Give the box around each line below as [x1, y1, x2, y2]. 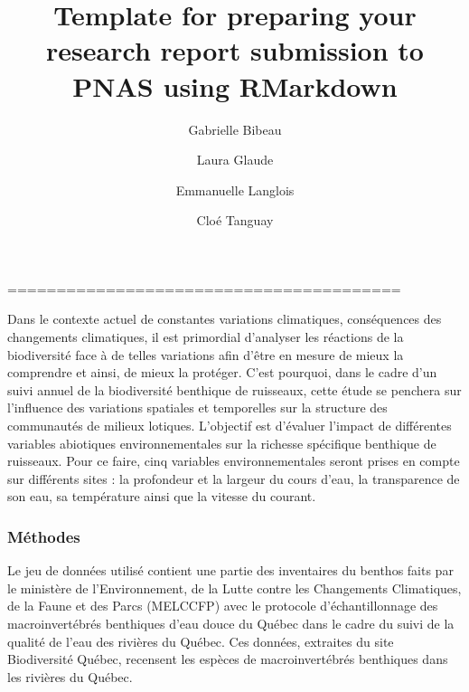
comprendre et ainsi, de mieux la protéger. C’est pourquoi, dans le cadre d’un [7, 363, 437, 382]
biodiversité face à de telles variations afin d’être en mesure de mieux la [7, 345, 404, 364]
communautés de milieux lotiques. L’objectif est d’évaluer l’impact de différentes [7, 416, 452, 435]
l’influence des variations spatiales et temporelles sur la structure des [7, 398, 388, 417]
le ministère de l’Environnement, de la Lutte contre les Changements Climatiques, [7, 578, 462, 597]
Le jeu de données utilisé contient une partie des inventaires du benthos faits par [7, 561, 454, 580]
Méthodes [7, 525, 80, 547]
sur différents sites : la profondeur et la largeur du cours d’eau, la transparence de [7, 469, 460, 488]
